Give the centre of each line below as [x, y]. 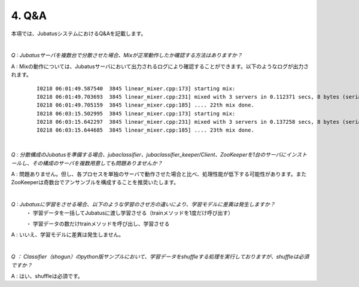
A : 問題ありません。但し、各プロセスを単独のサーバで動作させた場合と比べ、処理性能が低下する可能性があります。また [159, 174]
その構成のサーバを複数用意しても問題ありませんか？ [97, 163]
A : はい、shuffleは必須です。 [47, 276]
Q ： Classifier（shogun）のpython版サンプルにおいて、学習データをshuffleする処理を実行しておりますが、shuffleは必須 [160, 257]
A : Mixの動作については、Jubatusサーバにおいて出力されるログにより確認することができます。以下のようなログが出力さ [160, 66]
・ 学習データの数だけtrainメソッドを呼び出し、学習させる [98, 224]
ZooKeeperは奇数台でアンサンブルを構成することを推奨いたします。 [95, 182]
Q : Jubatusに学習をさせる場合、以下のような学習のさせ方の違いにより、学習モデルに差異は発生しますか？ [143, 204]
